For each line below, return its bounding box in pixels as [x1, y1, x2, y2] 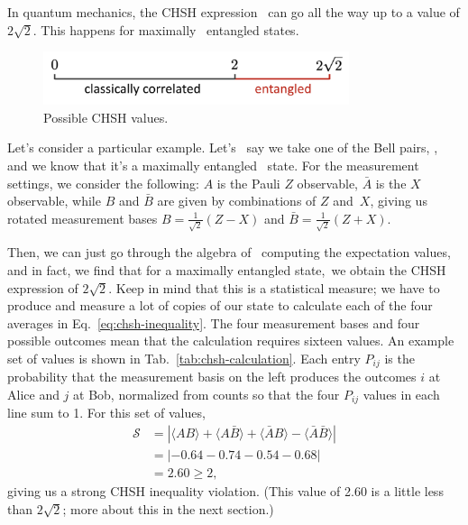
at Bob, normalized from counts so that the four [73, 385, 340, 404]
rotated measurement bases [7, 208, 158, 227]
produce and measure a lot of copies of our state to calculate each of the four [7, 296, 433, 315]
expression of [7, 278, 78, 297]
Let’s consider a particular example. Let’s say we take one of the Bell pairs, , [7, 138, 438, 157]
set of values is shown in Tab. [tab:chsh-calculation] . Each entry [7, 348, 361, 367]
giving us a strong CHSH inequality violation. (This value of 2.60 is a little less [7, 482, 444, 501]
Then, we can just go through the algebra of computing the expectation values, [7, 243, 451, 262]
